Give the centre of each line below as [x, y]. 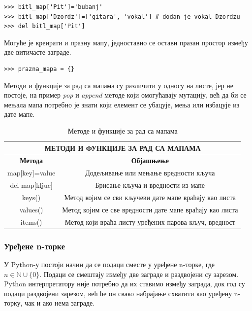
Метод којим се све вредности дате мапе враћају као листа [150, 209]
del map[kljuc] [31, 185]
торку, [13, 303]
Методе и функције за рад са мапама [123, 130]
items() [31, 222]
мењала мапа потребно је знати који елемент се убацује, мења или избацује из [122, 104]
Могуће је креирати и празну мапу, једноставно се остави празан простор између [126, 42]
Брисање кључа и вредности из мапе [150, 185]
